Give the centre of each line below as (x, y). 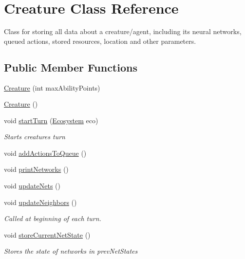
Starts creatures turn (35, 137)
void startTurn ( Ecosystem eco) (51, 120)
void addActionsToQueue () (45, 153)
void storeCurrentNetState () (47, 234)
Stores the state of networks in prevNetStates (71, 251)
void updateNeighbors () (40, 202)
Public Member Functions (71, 67)
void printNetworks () (36, 169)
